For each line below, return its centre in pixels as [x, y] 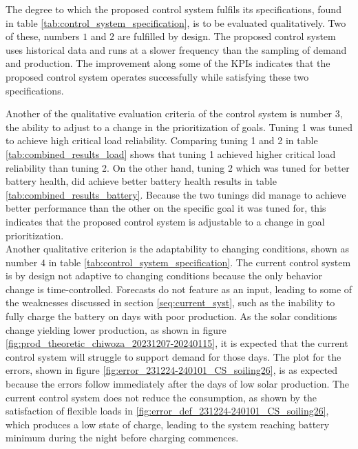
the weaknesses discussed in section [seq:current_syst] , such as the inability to [170, 302]
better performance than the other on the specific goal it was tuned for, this [166, 208]
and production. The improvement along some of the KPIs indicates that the [168, 63]
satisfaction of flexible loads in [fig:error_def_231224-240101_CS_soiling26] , [167, 411]
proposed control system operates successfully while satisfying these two [157, 76]
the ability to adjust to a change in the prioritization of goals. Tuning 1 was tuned [179, 127]
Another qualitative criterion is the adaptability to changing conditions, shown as [178, 249]
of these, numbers [43, 36]
